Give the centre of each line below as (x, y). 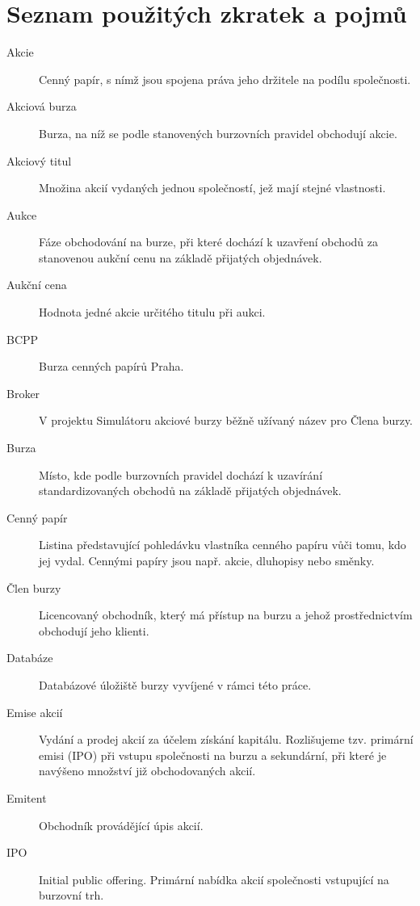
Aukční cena (37, 285)
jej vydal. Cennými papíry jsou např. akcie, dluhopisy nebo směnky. (207, 560)
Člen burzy (34, 587)
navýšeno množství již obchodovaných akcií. (147, 771)
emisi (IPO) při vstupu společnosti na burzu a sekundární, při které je (213, 755)
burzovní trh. (71, 895)
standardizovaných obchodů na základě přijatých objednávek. (190, 491)
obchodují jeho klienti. (94, 630)
